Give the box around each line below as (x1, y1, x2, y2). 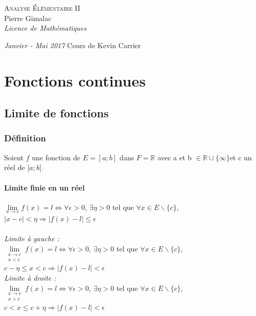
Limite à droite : (4, 272, 56, 283)
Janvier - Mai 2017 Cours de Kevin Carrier (4, 39, 141, 50)
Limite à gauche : (4, 233, 60, 244)
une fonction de (31, 152, 81, 162)
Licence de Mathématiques (4, 23, 87, 33)
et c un (229, 152, 252, 162)
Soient (4, 152, 24, 162)
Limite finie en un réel (4, 182, 85, 193)
